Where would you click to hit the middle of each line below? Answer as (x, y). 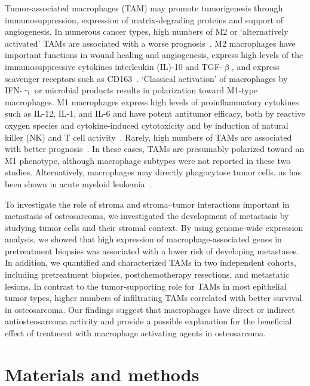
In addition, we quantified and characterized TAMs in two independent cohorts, (151, 262)
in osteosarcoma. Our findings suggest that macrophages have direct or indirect (150, 309)
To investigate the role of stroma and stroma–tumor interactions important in (147, 204)
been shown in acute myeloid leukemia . (78, 183)
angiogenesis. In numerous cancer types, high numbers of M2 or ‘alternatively (147, 31)
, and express (256, 66)
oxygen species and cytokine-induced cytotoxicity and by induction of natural (147, 125)
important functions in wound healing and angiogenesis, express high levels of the (154, 55)
